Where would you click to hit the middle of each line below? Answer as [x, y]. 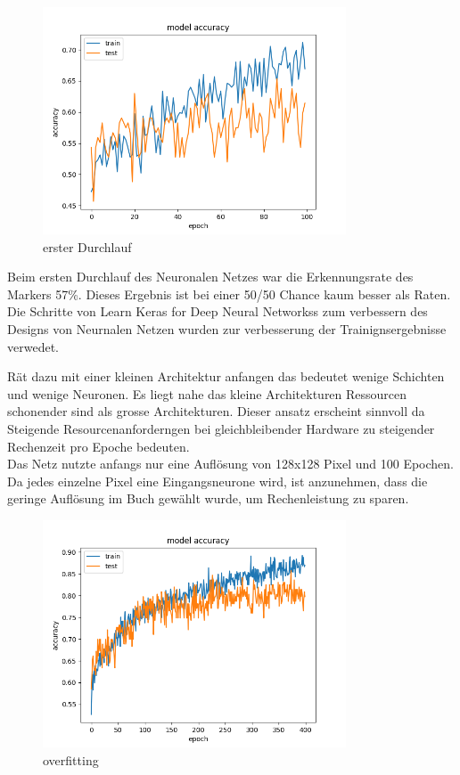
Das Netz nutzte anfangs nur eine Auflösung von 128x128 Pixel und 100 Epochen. [230, 464]
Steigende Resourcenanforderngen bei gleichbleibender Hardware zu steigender [221, 429]
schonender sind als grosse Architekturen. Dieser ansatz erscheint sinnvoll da [216, 411]
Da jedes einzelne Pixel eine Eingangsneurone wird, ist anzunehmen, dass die [218, 481]
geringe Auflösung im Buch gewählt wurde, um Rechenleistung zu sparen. [208, 498]
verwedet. [33, 346]
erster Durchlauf [87, 246]
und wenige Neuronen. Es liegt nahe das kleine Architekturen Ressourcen [207, 393]
